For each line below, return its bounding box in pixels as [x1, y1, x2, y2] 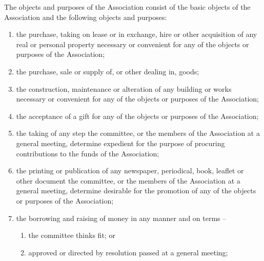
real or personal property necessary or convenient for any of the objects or [16, 38, 249, 49]
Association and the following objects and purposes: [4, 11, 167, 22]
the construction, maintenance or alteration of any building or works [16, 83, 232, 94]
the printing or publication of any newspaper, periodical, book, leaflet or [16, 165, 244, 176]
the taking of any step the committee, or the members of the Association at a [16, 128, 260, 138]
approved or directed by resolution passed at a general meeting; [28, 247, 228, 257]
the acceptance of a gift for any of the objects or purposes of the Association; [16, 110, 259, 121]
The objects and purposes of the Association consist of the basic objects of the [4, 2, 251, 12]
